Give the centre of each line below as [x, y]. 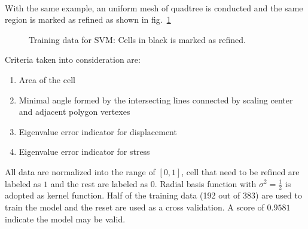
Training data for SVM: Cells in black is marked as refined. [137, 39]
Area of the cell [47, 79]
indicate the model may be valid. [65, 219]
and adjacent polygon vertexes [74, 112]
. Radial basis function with [205, 183]
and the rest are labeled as [99, 183]
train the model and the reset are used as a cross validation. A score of [135, 207]
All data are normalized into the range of [80, 171]
